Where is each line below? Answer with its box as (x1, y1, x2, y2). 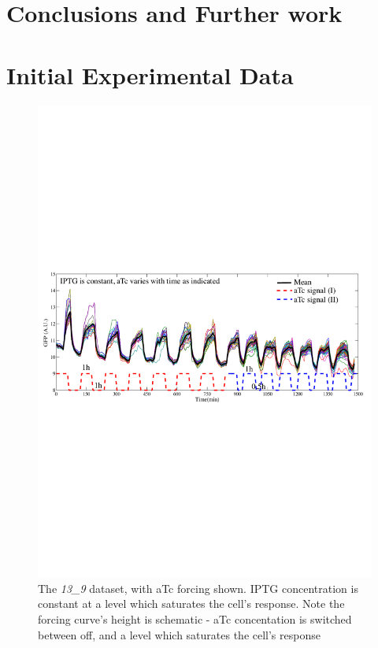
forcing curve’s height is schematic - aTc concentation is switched (38, 610, 352, 627)
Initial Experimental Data (6, 58, 294, 91)
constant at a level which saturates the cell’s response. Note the (38, 595, 345, 612)
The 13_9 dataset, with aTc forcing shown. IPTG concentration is (38, 579, 358, 596)
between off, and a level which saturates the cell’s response (38, 626, 321, 642)
